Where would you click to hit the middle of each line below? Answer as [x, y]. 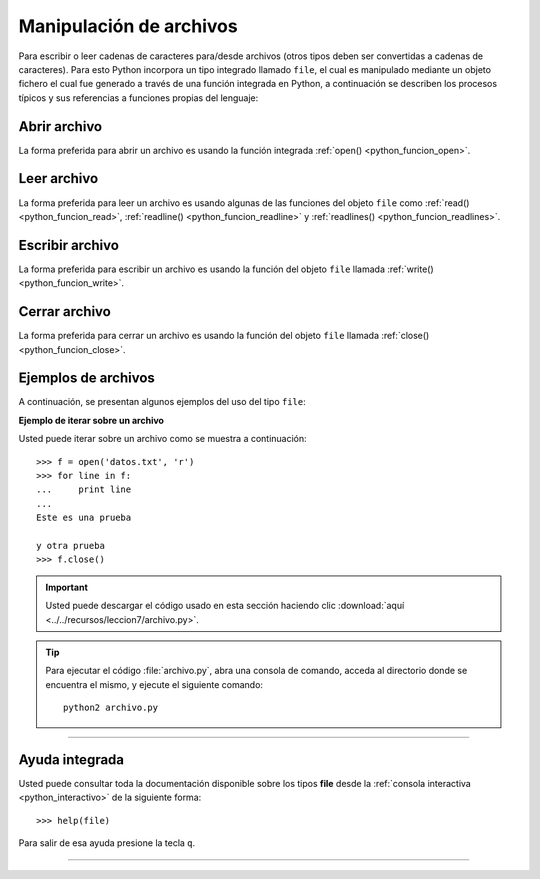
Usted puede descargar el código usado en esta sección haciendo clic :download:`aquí [225, 606]
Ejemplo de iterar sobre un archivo [91, 420]
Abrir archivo [60, 126]
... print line [84, 489]
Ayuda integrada [71, 759]
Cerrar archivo [65, 311]
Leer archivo [58, 178]
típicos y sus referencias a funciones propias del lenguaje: [138, 97]
